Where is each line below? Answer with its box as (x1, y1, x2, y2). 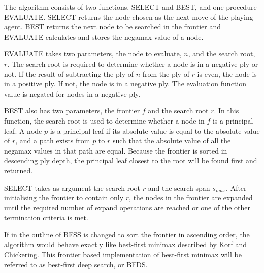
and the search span (148, 182, 210, 193)
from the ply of (142, 68, 189, 79)
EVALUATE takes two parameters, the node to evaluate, (4, 48, 182, 59)
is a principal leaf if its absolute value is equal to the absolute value (50, 125, 260, 136)
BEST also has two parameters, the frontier (4, 105, 140, 116)
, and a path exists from (15, 135, 90, 146)
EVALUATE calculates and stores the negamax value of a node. (4, 31, 204, 42)
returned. (4, 165, 33, 175)
